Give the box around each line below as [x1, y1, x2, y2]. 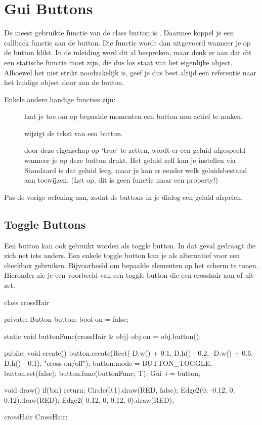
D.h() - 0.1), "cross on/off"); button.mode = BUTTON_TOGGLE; [4, 357, 212, 368]
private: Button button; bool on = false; [4, 314, 128, 324]
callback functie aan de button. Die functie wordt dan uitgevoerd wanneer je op [4, 37, 251, 48]
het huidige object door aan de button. [4, 77, 124, 88]
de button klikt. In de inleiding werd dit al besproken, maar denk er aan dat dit [4, 47, 252, 58]
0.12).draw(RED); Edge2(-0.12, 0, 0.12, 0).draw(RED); [4, 394, 174, 405]
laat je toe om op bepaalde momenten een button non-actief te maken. [24, 111, 243, 121]
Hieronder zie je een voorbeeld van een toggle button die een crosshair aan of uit [4, 270, 254, 280]
